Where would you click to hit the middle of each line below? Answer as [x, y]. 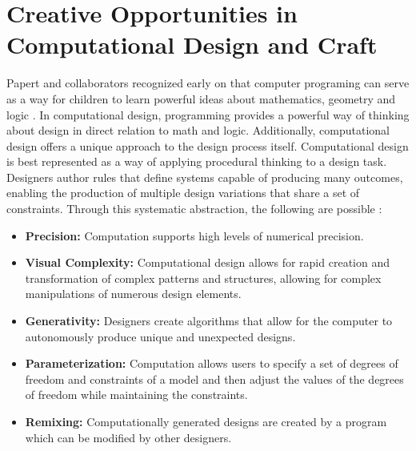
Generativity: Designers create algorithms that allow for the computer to [209, 321]
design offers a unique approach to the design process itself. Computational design [208, 145]
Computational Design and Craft [192, 44]
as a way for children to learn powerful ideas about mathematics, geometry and [201, 98]
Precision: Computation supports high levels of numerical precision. [194, 235]
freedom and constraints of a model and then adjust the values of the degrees [214, 379]
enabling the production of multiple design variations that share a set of [183, 193]
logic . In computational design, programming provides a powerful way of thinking [208, 114]
